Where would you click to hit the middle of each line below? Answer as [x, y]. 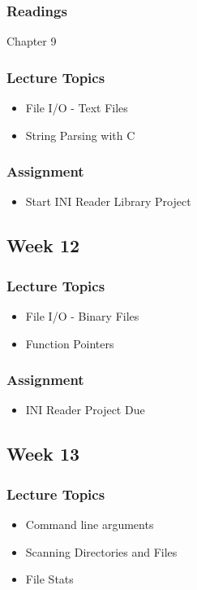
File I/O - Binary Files [82, 316]
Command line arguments [90, 524]
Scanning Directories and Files [101, 551]
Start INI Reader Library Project [108, 201]
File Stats [49, 579]
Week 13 [43, 454]
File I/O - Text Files [77, 108]
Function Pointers [70, 343]
